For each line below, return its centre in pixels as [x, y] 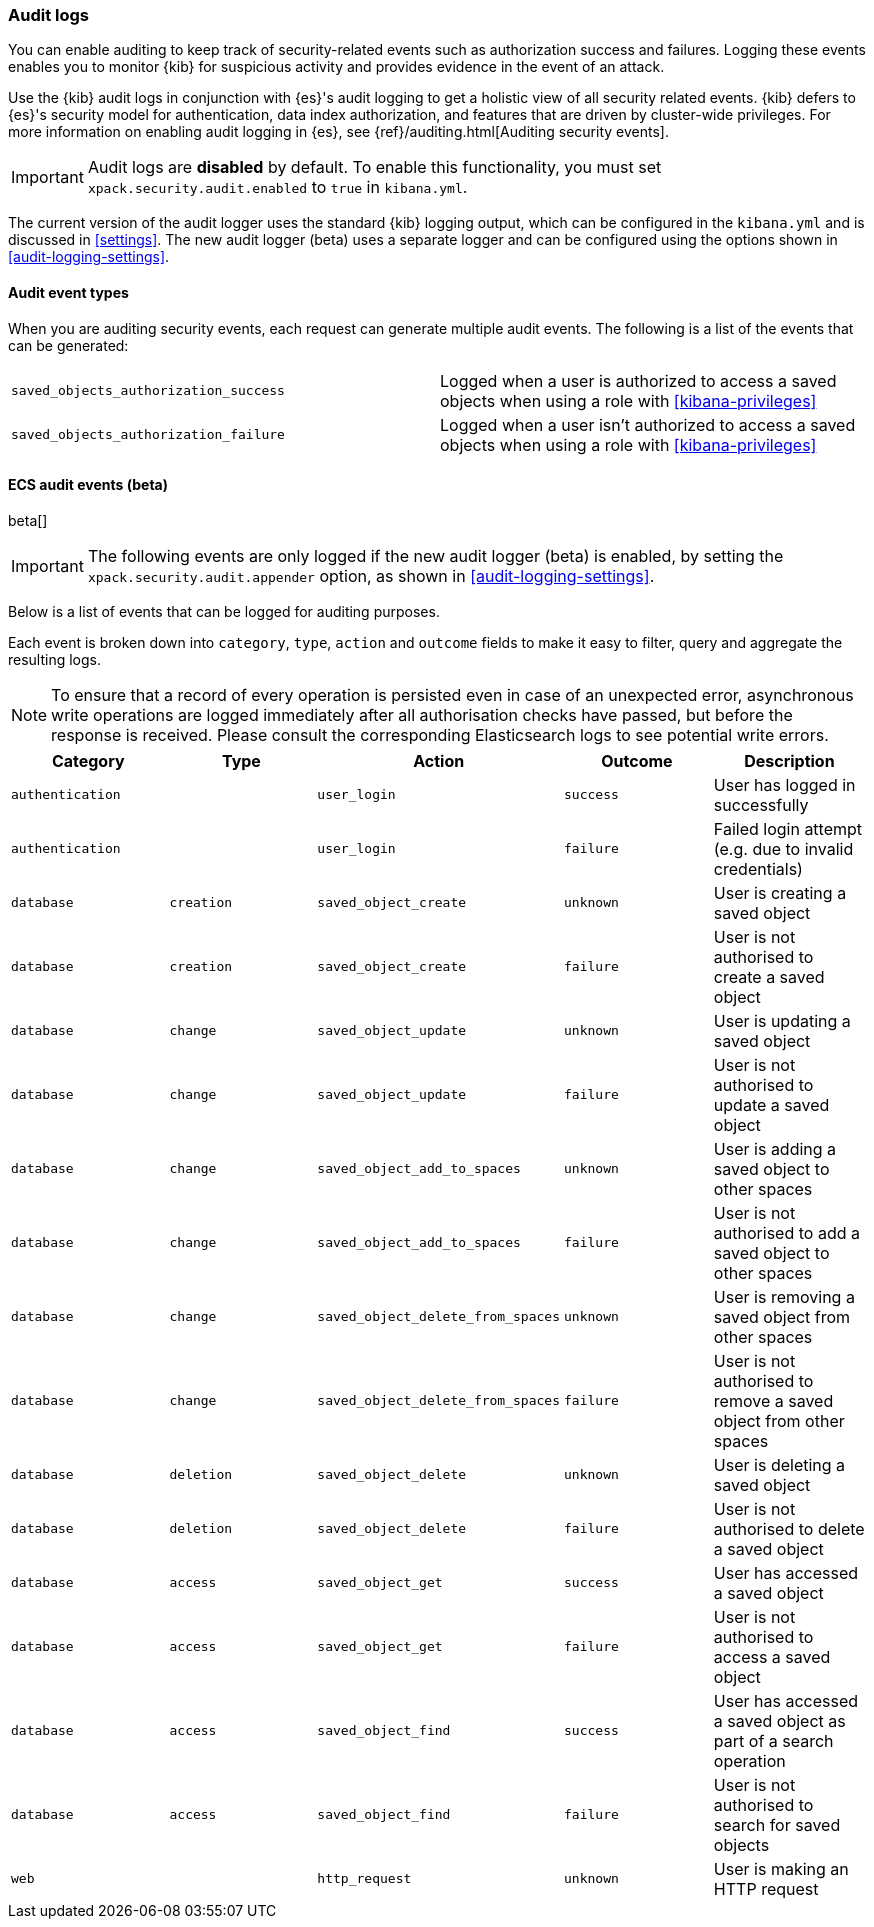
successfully [761, 804]
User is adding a [775, 1148]
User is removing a [784, 1296]
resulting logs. [55, 659]
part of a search [773, 1740]
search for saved [777, 1824]
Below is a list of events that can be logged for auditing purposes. [224, 611]
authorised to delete [789, 1528]
